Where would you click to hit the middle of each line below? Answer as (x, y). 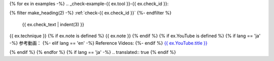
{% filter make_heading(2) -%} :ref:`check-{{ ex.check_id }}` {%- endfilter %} (91, 13)
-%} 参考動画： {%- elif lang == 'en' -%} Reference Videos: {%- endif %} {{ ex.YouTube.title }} (108, 43)
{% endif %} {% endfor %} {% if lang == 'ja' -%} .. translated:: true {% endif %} (93, 52)
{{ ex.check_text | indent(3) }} (53, 24)
